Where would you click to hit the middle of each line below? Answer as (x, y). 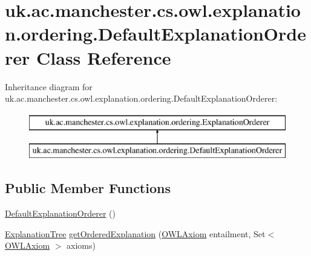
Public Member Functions (88, 188)
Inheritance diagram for (49, 86)
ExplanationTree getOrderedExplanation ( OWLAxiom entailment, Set (135, 233)
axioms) (81, 245)
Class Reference (104, 57)
